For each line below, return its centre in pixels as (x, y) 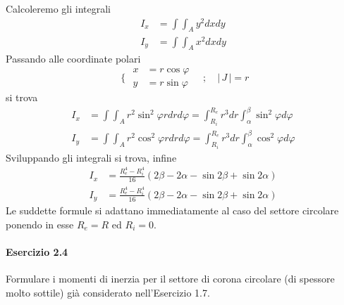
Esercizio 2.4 (37, 252)
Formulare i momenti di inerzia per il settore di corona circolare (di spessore (170, 279)
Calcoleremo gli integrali (59, 8)
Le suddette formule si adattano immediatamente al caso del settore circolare (172, 210)
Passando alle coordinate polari (73, 59)
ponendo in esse (40, 224)
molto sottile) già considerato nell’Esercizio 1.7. (108, 292)
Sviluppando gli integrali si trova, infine (91, 157)
